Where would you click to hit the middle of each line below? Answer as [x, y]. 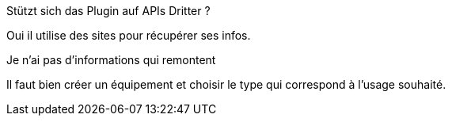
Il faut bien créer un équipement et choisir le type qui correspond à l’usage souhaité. [226, 84]
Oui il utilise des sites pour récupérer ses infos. [129, 35]
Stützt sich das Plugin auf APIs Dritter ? [108, 11]
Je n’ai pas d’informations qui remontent [111, 60]
